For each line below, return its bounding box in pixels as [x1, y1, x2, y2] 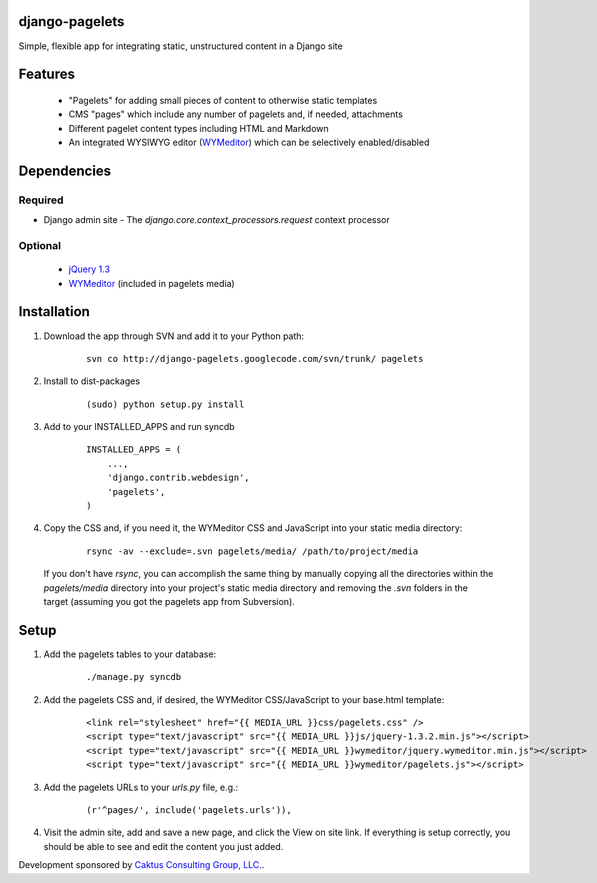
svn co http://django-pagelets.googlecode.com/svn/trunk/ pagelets [86, 353, 424, 364]
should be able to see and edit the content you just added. [43, 840, 284, 852]
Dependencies [18, 162, 112, 179]
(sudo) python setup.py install [86, 398, 245, 410]
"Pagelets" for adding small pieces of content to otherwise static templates [68, 94, 378, 106]
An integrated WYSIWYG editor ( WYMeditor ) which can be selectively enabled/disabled [68, 136, 430, 149]
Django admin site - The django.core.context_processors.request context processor [43, 214, 390, 226]
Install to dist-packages [43, 375, 140, 387]
